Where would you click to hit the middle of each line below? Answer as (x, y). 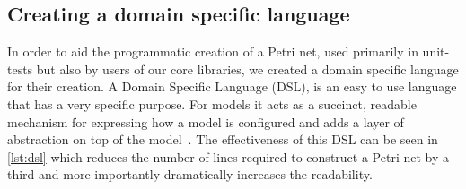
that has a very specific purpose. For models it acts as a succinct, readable (212, 103)
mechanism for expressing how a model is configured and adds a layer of (206, 121)
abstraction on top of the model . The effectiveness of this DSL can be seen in (223, 139)
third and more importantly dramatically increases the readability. (190, 174)
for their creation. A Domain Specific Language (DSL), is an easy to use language (232, 86)
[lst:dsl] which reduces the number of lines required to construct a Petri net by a (228, 156)
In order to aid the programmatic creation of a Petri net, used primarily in (213, 52)
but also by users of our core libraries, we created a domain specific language (247, 69)
